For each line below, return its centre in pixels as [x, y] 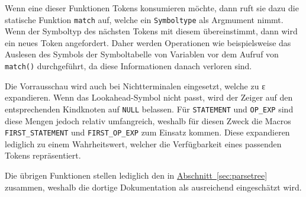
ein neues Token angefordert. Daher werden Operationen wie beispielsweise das [148, 42]
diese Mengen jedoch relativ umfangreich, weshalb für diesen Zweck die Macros [148, 120]
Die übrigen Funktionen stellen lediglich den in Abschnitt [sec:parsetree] [136, 175]
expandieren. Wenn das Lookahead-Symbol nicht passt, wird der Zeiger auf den [149, 97]
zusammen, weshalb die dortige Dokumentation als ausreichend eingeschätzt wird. [153, 187]
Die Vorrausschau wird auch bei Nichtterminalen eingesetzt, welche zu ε [135, 85]
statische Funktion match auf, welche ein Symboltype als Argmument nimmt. [144, 19]
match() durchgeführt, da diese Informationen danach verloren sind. [128, 66]
